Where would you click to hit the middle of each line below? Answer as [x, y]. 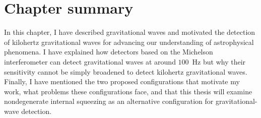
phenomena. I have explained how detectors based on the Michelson [109, 52]
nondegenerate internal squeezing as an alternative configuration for [109, 101]
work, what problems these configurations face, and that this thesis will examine [128, 91]
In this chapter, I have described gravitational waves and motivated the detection [130, 32]
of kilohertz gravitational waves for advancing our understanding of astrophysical [129, 42]
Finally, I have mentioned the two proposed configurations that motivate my [122, 81]
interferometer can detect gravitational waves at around [90, 61]
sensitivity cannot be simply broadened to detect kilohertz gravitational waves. [126, 71]
